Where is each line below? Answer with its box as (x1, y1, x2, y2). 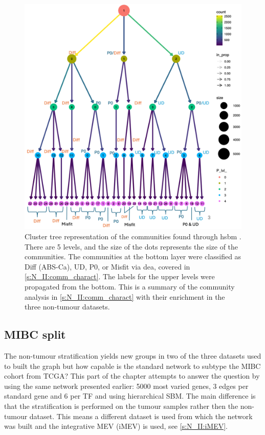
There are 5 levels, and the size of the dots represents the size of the (25, 241, 238, 252)
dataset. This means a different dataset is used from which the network (29, 410, 253, 421)
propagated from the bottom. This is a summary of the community (25, 281, 235, 292)
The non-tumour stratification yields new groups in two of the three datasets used (4, 350, 261, 361)
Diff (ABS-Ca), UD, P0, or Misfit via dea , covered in (25, 261, 190, 272)
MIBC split (4, 326, 66, 342)
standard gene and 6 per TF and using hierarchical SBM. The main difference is (4, 390, 256, 401)
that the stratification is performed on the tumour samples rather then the (4, 400, 238, 411)
